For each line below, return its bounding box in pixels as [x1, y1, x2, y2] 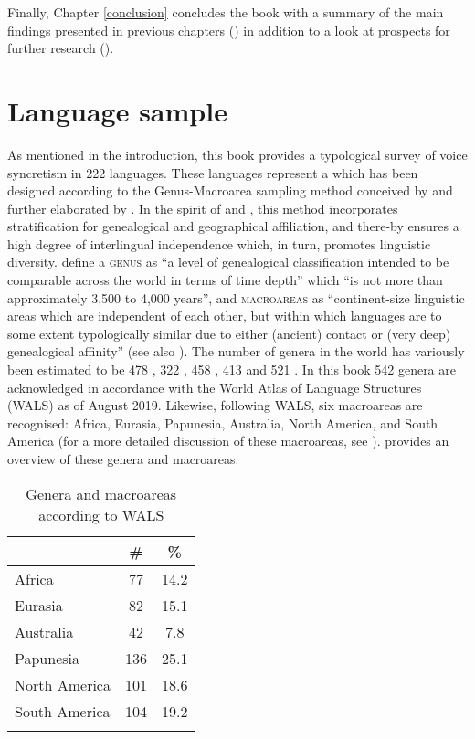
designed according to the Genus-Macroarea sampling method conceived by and [7, 181, 453, 200]
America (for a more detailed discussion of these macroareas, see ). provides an [7, 431, 449, 450]
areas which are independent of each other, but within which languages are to [7, 306, 442, 325]
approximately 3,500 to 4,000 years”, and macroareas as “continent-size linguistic [7, 288, 465, 307]
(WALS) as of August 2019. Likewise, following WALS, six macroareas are [7, 396, 423, 415]
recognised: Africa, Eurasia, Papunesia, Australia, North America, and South [7, 413, 438, 432]
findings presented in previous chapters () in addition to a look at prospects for [7, 20, 450, 39]
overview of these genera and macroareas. [7, 449, 239, 468]
